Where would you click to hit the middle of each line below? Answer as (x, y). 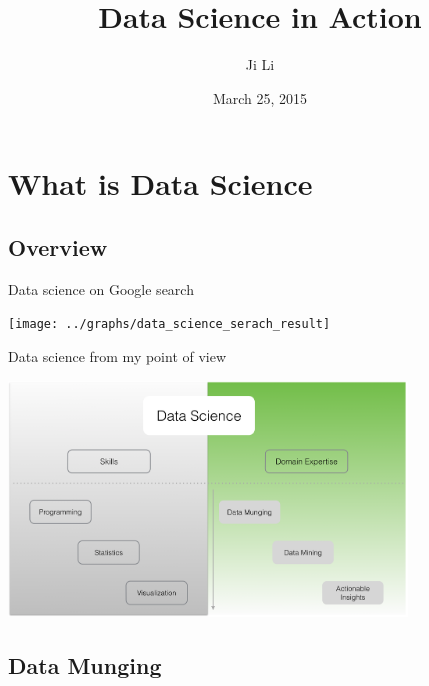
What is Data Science (160, 183)
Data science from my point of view (117, 355)
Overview (58, 246)
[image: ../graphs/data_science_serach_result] (169, 324)
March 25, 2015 (260, 97)
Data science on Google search (101, 288)
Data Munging (85, 664)
